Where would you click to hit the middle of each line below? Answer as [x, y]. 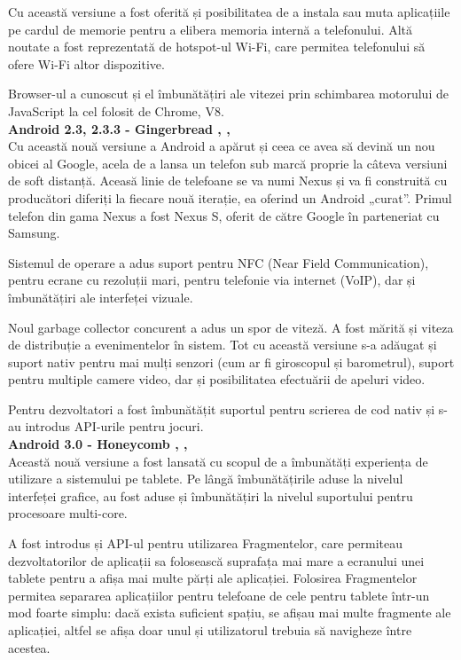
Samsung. [34, 233]
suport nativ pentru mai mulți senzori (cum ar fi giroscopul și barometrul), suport [231, 361]
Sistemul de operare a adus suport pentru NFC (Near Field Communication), [219, 262]
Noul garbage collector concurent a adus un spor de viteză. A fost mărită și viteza [231, 327]
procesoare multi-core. [68, 513]
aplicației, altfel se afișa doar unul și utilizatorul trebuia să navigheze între [210, 630]
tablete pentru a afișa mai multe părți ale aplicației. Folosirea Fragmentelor [213, 578]
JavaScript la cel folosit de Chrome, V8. [116, 110]
